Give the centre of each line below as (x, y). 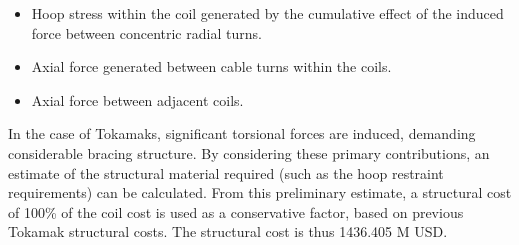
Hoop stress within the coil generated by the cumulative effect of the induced (267, 13)
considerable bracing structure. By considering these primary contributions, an (249, 152)
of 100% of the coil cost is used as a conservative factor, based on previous (236, 211)
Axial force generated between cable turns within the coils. (211, 66)
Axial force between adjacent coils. (137, 99)
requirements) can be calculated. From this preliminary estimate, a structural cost (260, 192)
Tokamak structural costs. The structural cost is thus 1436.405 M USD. (228, 231)
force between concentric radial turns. (146, 32)
